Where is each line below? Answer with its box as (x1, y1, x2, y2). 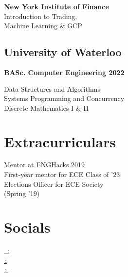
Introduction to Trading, (4, 11, 77, 21)
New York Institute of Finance (4, 1, 109, 11)
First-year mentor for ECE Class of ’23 (4, 169, 120, 179)
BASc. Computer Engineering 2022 (4, 67, 125, 77)
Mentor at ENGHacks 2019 (4, 159, 85, 170)
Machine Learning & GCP (4, 20, 82, 31)
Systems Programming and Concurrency (4, 93, 125, 103)
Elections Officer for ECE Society (4, 178, 104, 189)
